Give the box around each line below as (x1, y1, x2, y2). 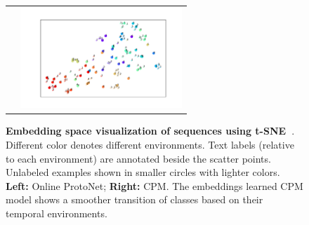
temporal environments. (6, 206, 107, 221)
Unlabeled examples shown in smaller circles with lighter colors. (6, 165, 280, 179)
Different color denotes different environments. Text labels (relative (6, 137, 294, 152)
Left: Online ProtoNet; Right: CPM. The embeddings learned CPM (6, 178, 303, 193)
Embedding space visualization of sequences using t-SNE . (6, 123, 295, 138)
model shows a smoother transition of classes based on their (6, 192, 263, 207)
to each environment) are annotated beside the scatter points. (6, 151, 271, 165)
